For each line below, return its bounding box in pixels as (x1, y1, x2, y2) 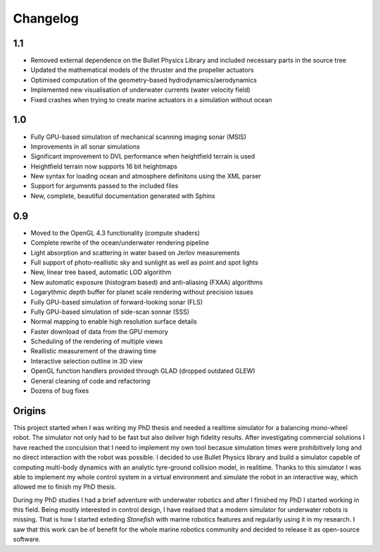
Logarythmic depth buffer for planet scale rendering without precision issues (30, 288, 253, 296)
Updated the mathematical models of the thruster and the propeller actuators (30, 66, 254, 74)
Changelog (13, 11, 79, 26)
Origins (13, 405, 46, 417)
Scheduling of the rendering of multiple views (30, 337, 163, 345)
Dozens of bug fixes (30, 386, 89, 395)
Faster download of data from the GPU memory (30, 327, 169, 336)
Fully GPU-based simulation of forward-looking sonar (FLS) (30, 298, 203, 306)
